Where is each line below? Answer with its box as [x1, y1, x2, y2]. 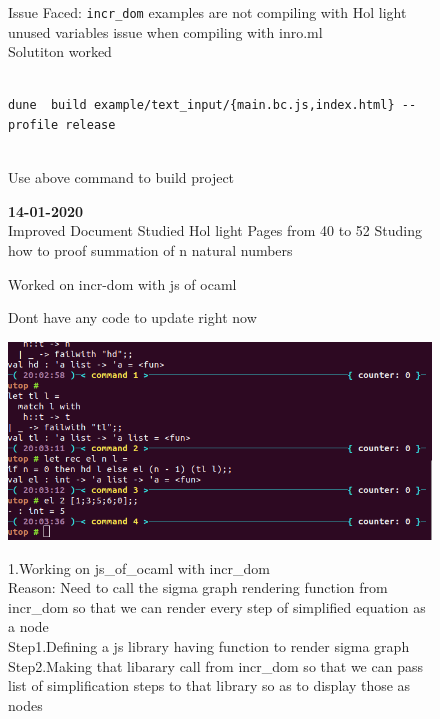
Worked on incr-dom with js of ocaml [8, 273, 237, 294]
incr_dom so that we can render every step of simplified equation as [8, 596, 426, 617]
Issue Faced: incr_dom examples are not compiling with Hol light [8, 2, 407, 22]
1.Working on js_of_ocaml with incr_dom [8, 557, 270, 578]
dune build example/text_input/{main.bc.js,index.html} [8, 98, 395, 113]
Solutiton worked [8, 41, 112, 62]
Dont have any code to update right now [8, 307, 257, 328]
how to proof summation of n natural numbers [8, 240, 293, 260]
